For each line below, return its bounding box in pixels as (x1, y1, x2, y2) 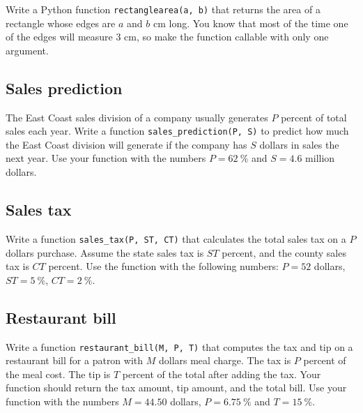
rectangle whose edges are (6, 15, 116, 30)
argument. (6, 43, 49, 57)
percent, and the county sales (222, 245, 346, 260)
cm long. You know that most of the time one (153, 15, 348, 30)
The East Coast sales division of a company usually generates (6, 110, 268, 124)
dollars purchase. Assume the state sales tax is (6, 245, 204, 260)
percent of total (281, 110, 347, 124)
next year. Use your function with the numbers (6, 151, 206, 165)
